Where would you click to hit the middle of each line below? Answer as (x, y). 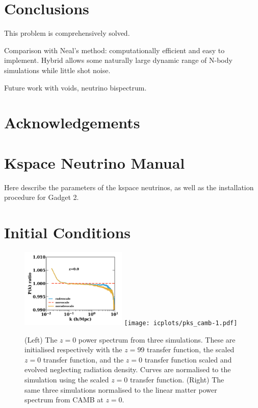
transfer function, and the (83, 359)
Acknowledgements (72, 122)
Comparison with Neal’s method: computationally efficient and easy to (114, 50)
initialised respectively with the (73, 349)
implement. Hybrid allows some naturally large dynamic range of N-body (118, 60)
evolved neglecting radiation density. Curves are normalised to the (128, 369)
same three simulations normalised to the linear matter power (121, 389)
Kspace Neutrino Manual (95, 162)
